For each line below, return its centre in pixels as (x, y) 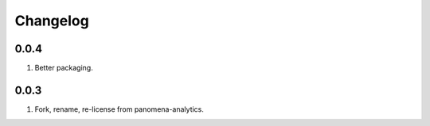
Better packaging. (64, 68)
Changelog (52, 21)
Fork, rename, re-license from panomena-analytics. (119, 109)
